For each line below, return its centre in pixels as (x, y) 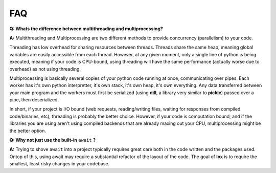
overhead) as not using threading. (45, 69)
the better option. (28, 131)
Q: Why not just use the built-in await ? (53, 140)
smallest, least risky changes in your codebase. (60, 164)
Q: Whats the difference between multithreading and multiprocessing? (86, 29)
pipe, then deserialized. (34, 100)
